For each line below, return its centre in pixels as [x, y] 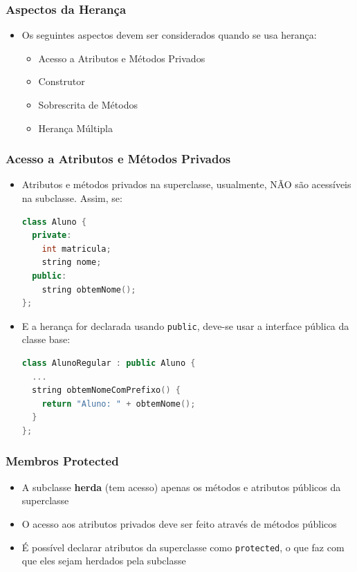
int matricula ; [76, 249]
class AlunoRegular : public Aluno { [109, 363]
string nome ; [72, 262]
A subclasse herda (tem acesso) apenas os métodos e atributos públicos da [181, 487]
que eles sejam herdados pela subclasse [104, 561]
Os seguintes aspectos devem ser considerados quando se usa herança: [169, 35]
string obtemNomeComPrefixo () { [106, 390]
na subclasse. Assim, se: [72, 198]
